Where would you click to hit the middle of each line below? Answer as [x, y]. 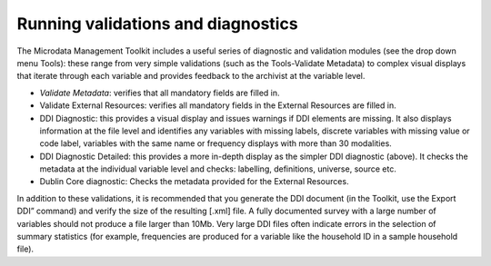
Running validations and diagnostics [158, 24]
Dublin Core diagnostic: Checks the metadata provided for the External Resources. [194, 182]
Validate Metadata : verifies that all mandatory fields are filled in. [160, 93]
